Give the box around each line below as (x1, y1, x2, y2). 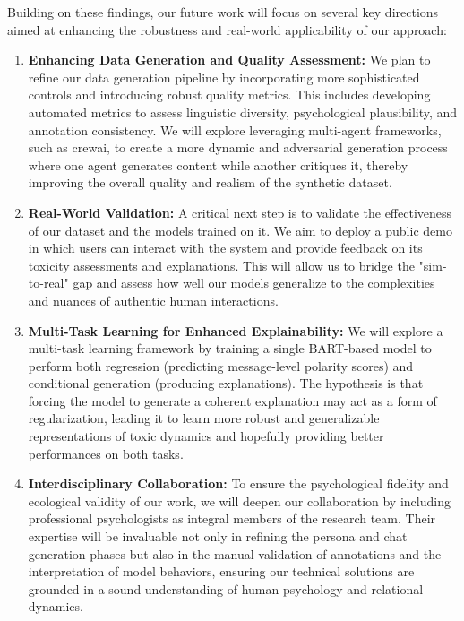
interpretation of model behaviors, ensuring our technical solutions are (28, 562, 415, 581)
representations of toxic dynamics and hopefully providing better (28, 427, 384, 445)
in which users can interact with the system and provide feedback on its (28, 238, 423, 257)
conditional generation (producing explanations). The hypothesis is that (28, 374, 424, 392)
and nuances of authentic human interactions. (28, 290, 279, 309)
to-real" (28, 273, 69, 292)
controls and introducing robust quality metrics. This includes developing (28, 85, 431, 104)
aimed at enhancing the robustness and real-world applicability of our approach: (7, 20, 447, 39)
